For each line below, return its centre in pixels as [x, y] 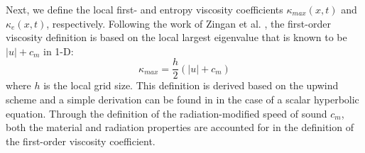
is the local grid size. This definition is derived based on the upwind [191, 85]
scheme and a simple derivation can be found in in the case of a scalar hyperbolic [182, 100]
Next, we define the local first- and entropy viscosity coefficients [145, 9]
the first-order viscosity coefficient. [81, 141]
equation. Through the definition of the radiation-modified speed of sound [167, 113]
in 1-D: [59, 51]
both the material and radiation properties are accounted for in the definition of [180, 127]
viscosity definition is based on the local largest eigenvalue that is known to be [176, 37]
